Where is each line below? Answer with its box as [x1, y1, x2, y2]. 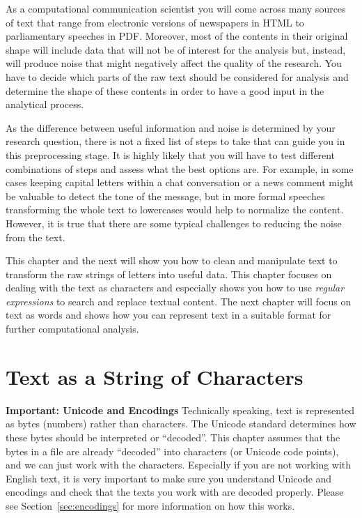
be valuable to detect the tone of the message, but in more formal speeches [6, 188, 325, 203]
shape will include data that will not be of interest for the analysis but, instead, [6, 42, 346, 56]
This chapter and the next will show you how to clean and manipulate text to [6, 253, 338, 268]
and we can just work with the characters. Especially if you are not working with [6, 457, 352, 472]
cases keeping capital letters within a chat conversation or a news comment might [6, 175, 354, 190]
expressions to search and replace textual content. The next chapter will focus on [6, 294, 352, 308]
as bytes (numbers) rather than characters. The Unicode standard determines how [6, 416, 356, 431]
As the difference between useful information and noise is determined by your [6, 120, 336, 135]
